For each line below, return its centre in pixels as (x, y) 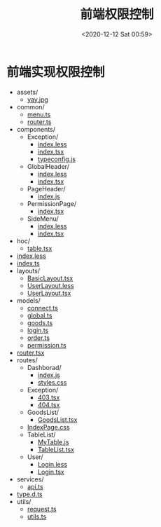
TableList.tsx (56, 449)
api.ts (35, 486)
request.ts (42, 509)
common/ (30, 107)
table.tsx (40, 248)
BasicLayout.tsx (50, 278)
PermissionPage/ (52, 203)
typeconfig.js (57, 159)
